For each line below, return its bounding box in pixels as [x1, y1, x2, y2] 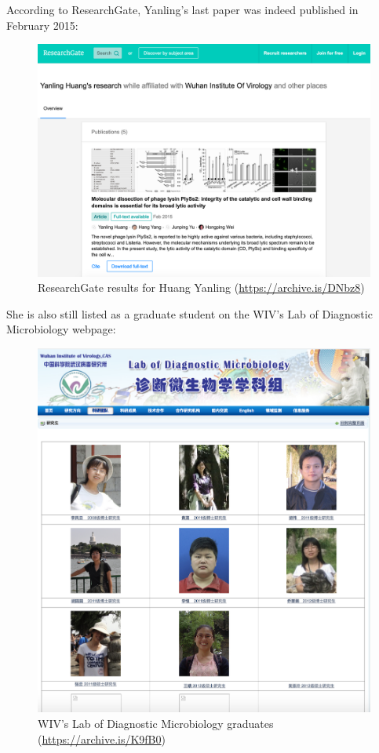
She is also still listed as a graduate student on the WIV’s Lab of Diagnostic [6, 305, 373, 322]
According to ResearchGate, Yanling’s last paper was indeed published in [6, 2, 359, 17]
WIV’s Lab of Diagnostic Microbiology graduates [38, 715, 274, 731]
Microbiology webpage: [6, 321, 116, 337]
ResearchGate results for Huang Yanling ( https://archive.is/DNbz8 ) [38, 279, 365, 296]
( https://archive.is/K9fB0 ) [38, 730, 166, 747]
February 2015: [6, 16, 78, 33]
